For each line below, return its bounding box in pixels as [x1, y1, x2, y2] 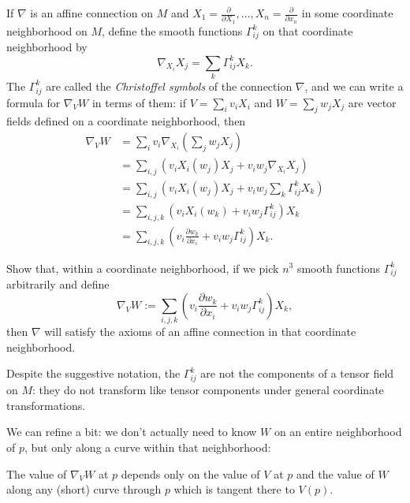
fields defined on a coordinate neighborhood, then [6, 113, 246, 129]
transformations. [6, 397, 86, 413]
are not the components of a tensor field [200, 365, 394, 382]
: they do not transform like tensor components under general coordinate [32, 382, 384, 398]
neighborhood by [6, 39, 88, 55]
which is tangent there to [173, 481, 295, 497]
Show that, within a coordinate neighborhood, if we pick [6, 259, 279, 276]
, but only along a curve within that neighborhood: [24, 438, 271, 455]
